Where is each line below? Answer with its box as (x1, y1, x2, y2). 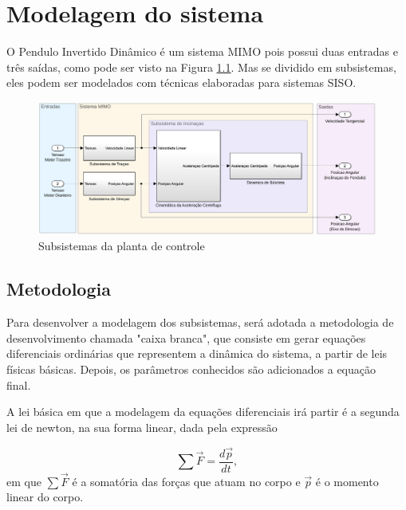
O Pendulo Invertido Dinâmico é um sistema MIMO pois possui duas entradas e (6, 43, 398, 60)
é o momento (315, 473, 379, 489)
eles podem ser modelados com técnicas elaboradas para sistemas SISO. (6, 74, 357, 91)
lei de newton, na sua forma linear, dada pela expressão (6, 418, 278, 435)
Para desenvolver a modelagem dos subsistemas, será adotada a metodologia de (6, 314, 394, 331)
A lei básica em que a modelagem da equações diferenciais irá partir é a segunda (6, 403, 400, 420)
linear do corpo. (6, 488, 84, 505)
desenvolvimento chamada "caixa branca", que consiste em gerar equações (6, 329, 366, 346)
